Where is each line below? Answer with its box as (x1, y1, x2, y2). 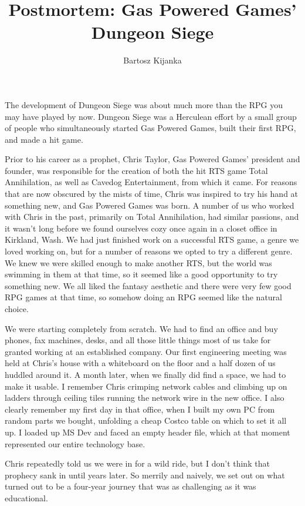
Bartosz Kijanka (123, 54, 182, 66)
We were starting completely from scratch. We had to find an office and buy (5, 322, 278, 334)
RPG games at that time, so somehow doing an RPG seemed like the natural (5, 291, 282, 303)
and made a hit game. (5, 133, 83, 145)
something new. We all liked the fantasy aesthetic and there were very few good (5, 279, 292, 291)
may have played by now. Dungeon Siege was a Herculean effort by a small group (5, 110, 297, 122)
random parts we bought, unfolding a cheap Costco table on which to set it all (5, 414, 287, 427)
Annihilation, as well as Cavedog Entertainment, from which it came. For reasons (5, 176, 297, 188)
